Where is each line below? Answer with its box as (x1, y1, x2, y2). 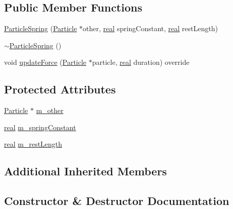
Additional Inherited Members (4, 163, 167, 179)
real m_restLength (4, 139, 63, 149)
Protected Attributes (4, 81, 116, 97)
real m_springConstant (4, 122, 76, 132)
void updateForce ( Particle (4, 57, 87, 67)
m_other (36, 105, 64, 116)
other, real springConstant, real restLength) (83, 23, 218, 34)
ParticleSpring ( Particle (4, 23, 77, 34)
